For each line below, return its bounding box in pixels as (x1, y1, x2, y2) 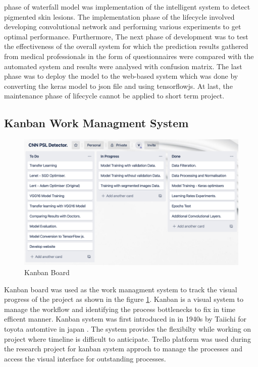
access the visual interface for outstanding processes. (4, 353, 166, 363)
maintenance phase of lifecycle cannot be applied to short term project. (4, 90, 225, 101)
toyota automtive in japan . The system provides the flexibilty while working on (4, 323, 251, 334)
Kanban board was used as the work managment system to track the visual (4, 284, 237, 294)
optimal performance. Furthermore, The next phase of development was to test (4, 31, 248, 41)
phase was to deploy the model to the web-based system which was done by (4, 71, 238, 81)
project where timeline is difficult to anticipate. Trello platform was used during (4, 333, 251, 344)
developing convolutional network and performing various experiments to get (4, 21, 241, 32)
